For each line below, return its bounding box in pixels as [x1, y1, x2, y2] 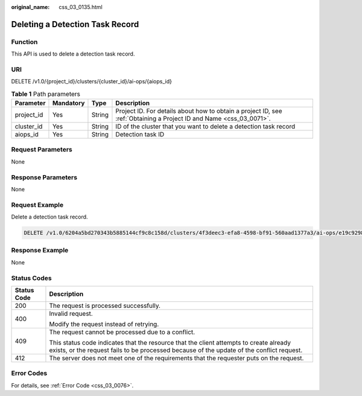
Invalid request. [49, 309, 93, 318]
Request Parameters [11, 145, 72, 154]
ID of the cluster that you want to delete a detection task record [115, 123, 296, 131]
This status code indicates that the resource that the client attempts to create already [49, 338, 291, 346]
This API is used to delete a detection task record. [11, 50, 135, 57]
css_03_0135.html [59, 4, 103, 10]
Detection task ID [115, 130, 165, 139]
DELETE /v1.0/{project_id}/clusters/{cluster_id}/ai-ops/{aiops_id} [11, 78, 172, 85]
